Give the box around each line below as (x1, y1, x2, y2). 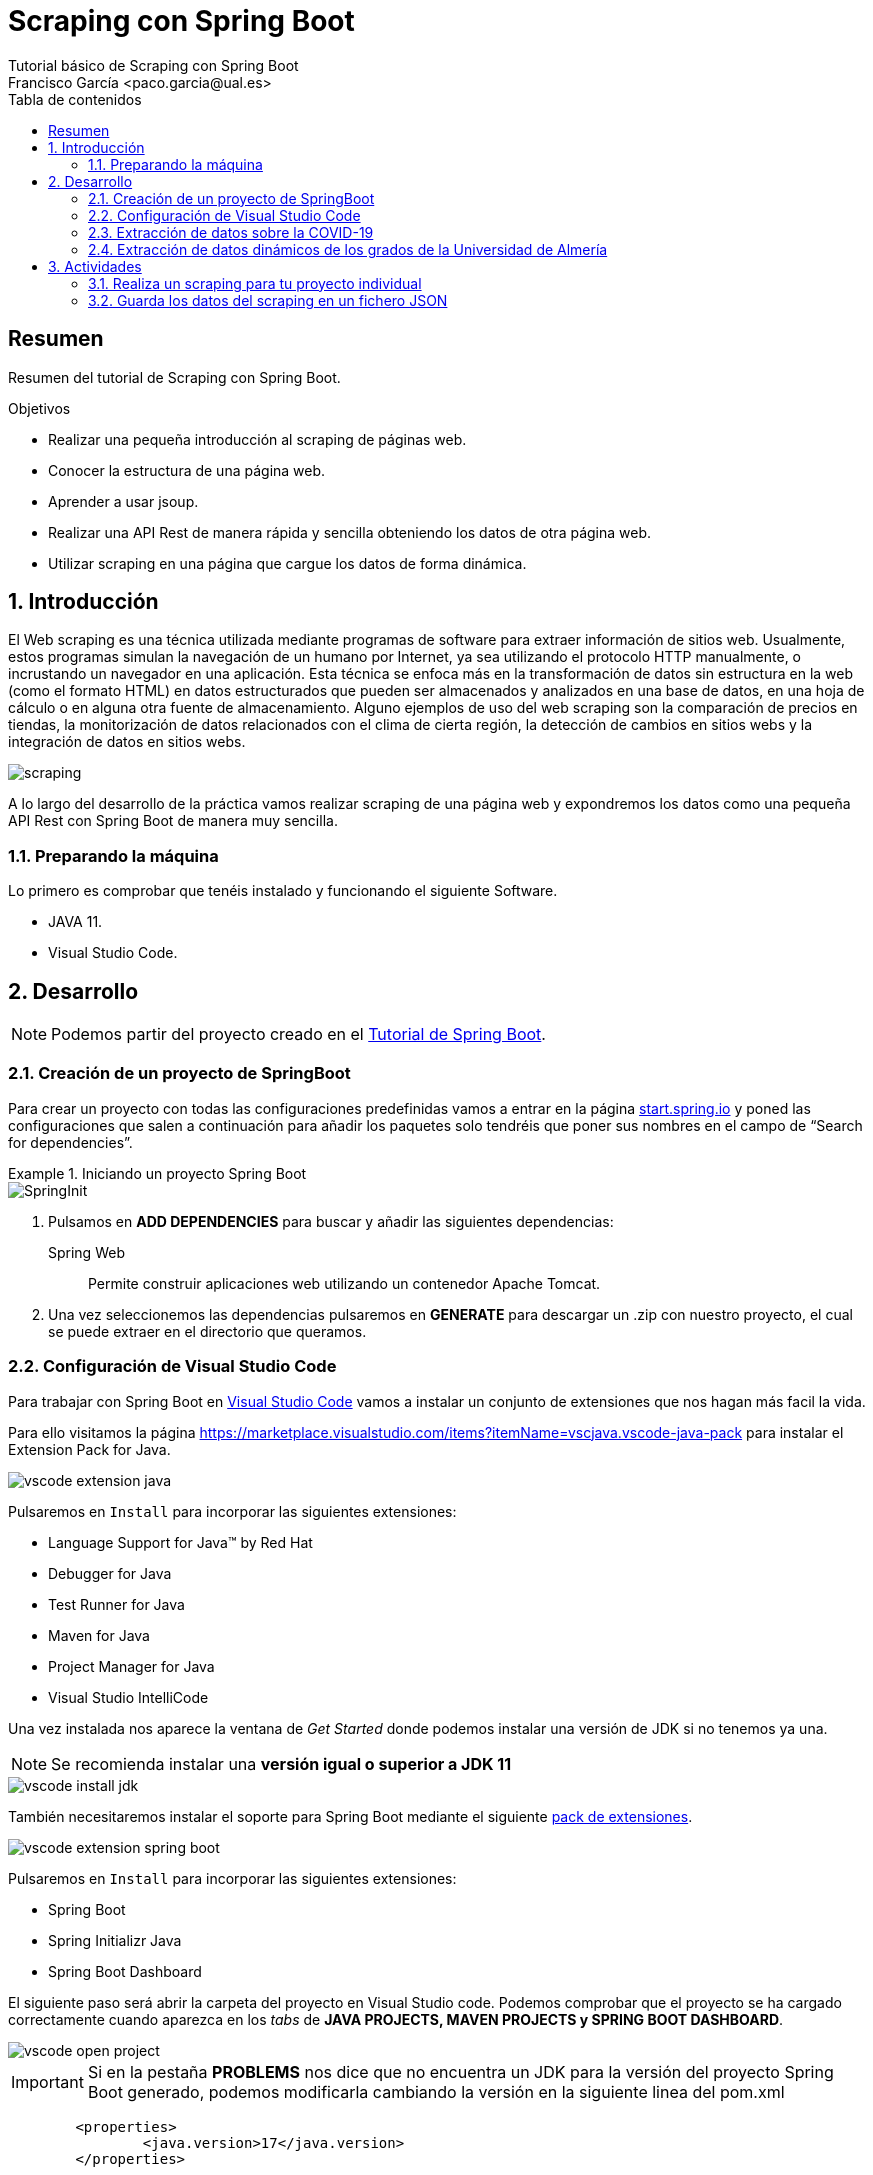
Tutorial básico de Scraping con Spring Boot (8, 56, 299, 74)
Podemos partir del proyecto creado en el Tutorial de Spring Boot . (51, 1024, 546, 1045)
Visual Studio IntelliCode (48, 1688, 209, 1706)
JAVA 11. (48, 913, 103, 931)
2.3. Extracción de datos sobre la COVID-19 (88, 223, 374, 241)
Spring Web (48, 1243, 125, 1261)
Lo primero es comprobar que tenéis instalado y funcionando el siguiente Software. (8, 882, 558, 900)
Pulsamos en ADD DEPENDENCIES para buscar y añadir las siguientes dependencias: (48, 1212, 614, 1230)
